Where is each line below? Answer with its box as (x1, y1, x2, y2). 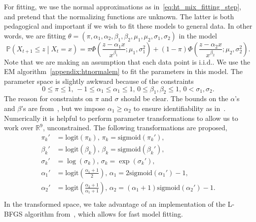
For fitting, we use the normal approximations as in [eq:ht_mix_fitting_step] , (4, 1, 241, 11)
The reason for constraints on (4, 93, 93, 104)
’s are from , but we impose (21, 103, 106, 113)
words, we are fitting (4, 30, 66, 40)
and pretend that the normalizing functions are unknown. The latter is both (4, 11, 234, 21)
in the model (179, 30, 217, 40)
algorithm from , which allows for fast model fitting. (25, 208, 183, 219)
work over (4, 122, 34, 133)
